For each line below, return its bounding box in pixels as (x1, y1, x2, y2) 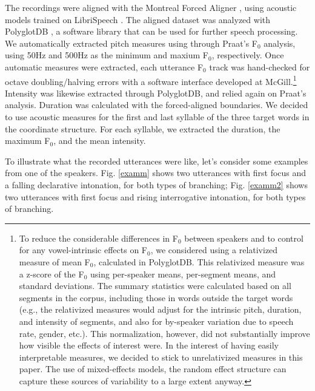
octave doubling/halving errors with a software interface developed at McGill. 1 (5, 73, 297, 87)
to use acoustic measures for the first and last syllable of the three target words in (5, 110, 310, 123)
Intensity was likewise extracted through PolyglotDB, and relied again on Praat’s (5, 86, 307, 99)
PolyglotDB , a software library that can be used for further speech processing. (5, 25, 298, 38)
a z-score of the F (19, 267, 84, 280)
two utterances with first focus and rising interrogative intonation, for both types (5, 190, 306, 203)
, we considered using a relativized (150, 243, 278, 256)
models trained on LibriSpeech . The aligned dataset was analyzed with (5, 13, 271, 25)
